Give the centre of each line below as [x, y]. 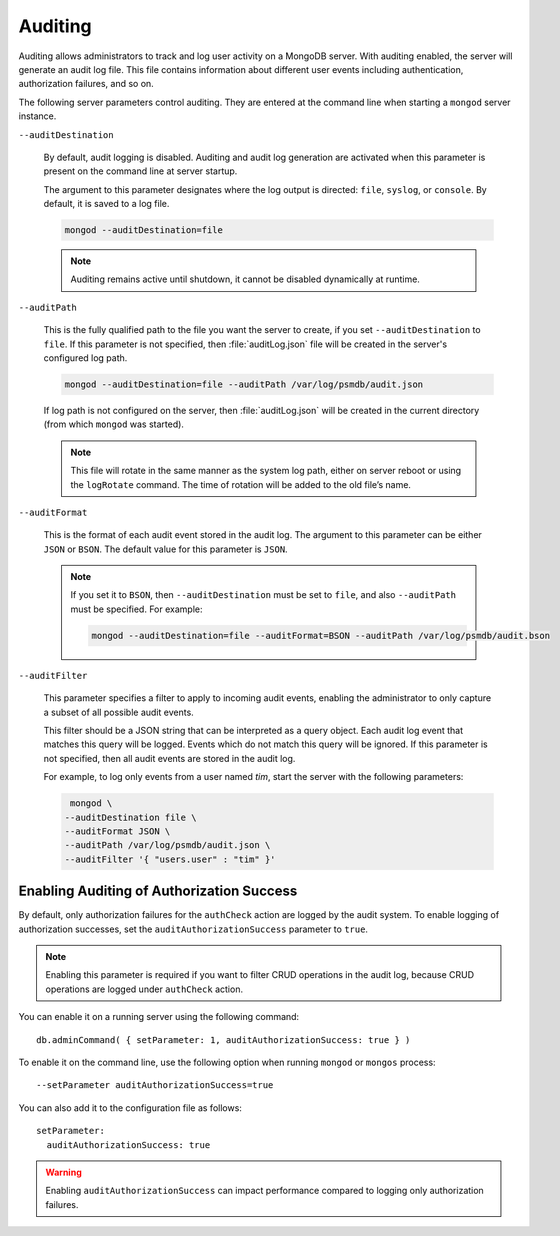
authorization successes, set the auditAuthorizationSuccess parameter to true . [193, 929]
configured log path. [85, 357]
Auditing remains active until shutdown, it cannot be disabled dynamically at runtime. [245, 279]
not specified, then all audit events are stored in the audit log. [169, 758]
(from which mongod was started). [114, 424]
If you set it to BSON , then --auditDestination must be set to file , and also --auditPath [263, 595]
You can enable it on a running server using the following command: [159, 1017]
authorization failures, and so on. [86, 84]
